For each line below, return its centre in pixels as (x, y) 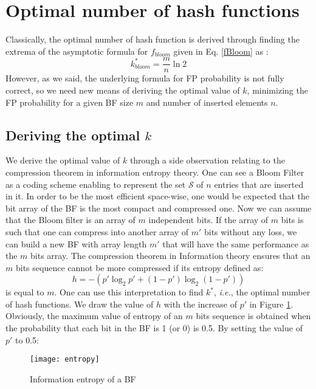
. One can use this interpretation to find (129, 292)
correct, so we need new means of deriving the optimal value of (123, 90)
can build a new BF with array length (76, 243)
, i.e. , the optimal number (262, 292)
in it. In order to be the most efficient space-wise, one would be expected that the (157, 196)
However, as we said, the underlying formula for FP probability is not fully (145, 78)
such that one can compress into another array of (97, 231)
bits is (292, 220)
